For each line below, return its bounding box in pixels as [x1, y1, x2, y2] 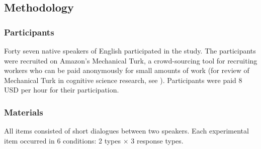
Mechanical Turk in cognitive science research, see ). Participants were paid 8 [4, 74, 242, 85]
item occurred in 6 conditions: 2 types [4, 135, 121, 145]
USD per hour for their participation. [4, 84, 119, 95]
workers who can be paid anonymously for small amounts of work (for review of [4, 65, 249, 75]
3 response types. [131, 135, 184, 145]
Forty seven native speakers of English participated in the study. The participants [4, 45, 256, 55]
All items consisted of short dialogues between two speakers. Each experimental [4, 125, 249, 136]
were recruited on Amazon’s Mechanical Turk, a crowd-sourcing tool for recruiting [4, 55, 257, 65]
